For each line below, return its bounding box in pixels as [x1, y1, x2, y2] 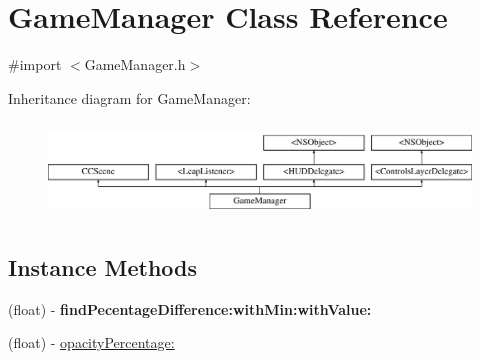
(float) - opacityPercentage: [8, 332, 175, 353]
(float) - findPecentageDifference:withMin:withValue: [8, 298, 372, 319]
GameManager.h [84, 54, 186, 75]
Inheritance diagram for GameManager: [8, 87, 251, 108]
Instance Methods [8, 252, 197, 283]
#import [8, 54, 62, 75]
